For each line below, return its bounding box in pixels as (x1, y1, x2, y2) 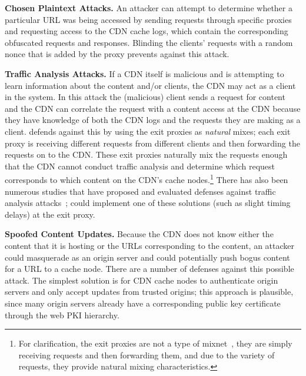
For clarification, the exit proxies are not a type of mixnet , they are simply (18, 337, 292, 350)
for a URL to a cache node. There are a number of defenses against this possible (5, 262, 294, 275)
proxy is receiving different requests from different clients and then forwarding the (5, 137, 300, 149)
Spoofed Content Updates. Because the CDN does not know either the (5, 228, 274, 240)
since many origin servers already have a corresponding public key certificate (5, 297, 281, 309)
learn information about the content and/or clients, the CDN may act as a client (5, 79, 296, 91)
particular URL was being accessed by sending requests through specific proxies (5, 13, 292, 25)
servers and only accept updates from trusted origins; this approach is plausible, (5, 285, 294, 298)
